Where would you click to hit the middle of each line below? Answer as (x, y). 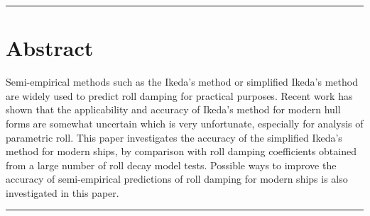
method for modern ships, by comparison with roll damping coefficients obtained (181, 151)
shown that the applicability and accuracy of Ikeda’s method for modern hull (173, 109)
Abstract (50, 48)
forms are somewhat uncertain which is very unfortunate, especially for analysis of (185, 123)
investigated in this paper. (62, 192)
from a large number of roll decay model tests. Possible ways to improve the (171, 165)
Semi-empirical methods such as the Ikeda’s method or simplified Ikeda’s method (182, 82)
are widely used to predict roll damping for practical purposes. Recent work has (179, 95)
